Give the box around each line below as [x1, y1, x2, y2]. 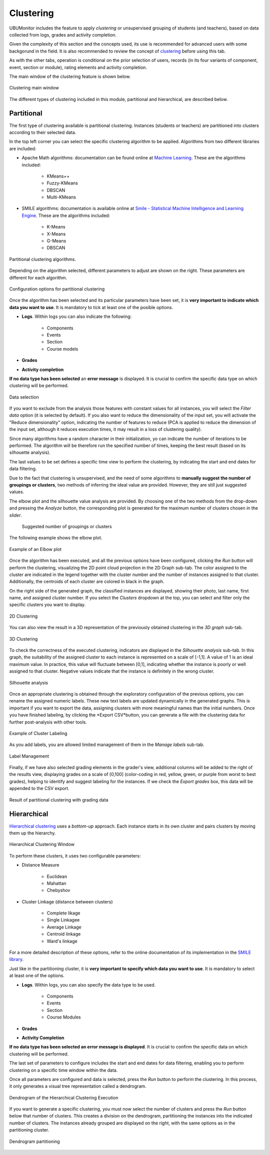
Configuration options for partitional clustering [9, 286, 105, 292]
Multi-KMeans [46, 194, 76, 200]
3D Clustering [9, 635, 38, 642]
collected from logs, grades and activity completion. [9, 31, 117, 37]
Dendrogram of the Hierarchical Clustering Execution [9, 1094, 118, 1100]
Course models [46, 345, 78, 352]
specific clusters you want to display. [9, 601, 86, 607]
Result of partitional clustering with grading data [9, 796, 108, 802]
